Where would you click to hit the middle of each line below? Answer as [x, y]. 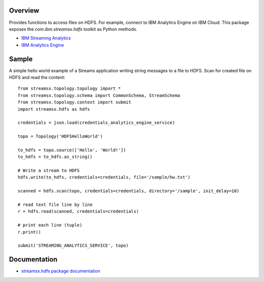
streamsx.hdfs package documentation [61, 271]
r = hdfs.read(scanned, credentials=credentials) [78, 211]
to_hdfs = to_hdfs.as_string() [55, 157]
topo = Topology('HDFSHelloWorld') [60, 136]
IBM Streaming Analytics [46, 38]
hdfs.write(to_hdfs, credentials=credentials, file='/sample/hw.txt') [104, 177]
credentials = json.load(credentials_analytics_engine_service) [97, 123]
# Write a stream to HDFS [49, 171]
